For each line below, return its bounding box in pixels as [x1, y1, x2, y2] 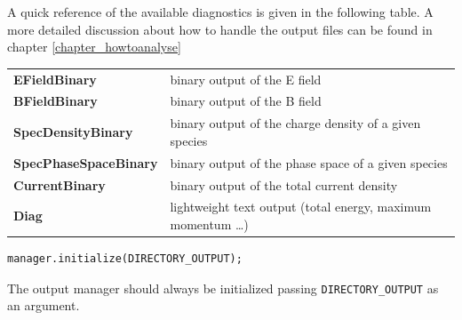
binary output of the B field [170, 92, 322, 110]
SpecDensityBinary [13, 123, 133, 141]
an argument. [7, 296, 80, 315]
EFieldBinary [13, 69, 97, 88]
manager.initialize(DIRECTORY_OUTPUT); [7, 252, 243, 266]
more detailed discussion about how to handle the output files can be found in [7, 20, 433, 38]
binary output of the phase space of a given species [170, 153, 448, 172]
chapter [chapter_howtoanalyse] [7, 37, 181, 56]
